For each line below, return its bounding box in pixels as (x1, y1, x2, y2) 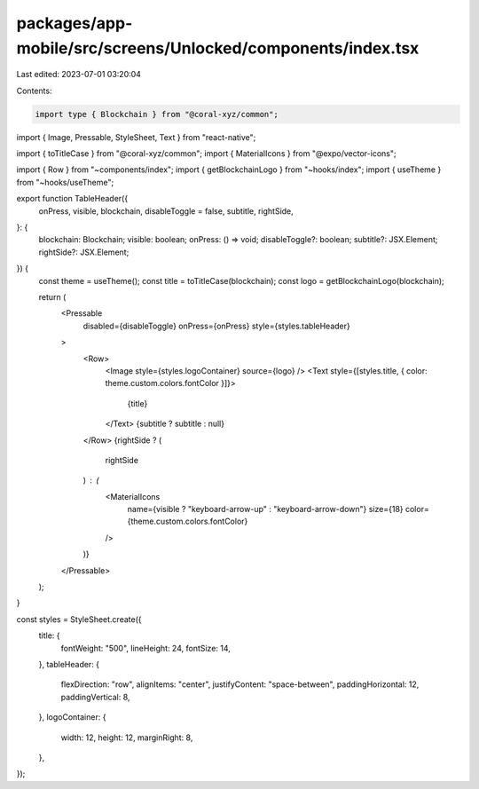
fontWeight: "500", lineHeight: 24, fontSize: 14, (60, 643, 231, 653)
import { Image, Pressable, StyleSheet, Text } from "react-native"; (16, 131, 256, 142)
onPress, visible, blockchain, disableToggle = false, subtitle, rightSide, (38, 205, 294, 217)
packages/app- (16, 13, 133, 33)
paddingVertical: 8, (60, 691, 130, 702)
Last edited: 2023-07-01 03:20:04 (16, 69, 142, 80)
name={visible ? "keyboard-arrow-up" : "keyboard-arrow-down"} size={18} (127, 504, 404, 515)
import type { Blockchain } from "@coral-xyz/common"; (35, 109, 279, 119)
